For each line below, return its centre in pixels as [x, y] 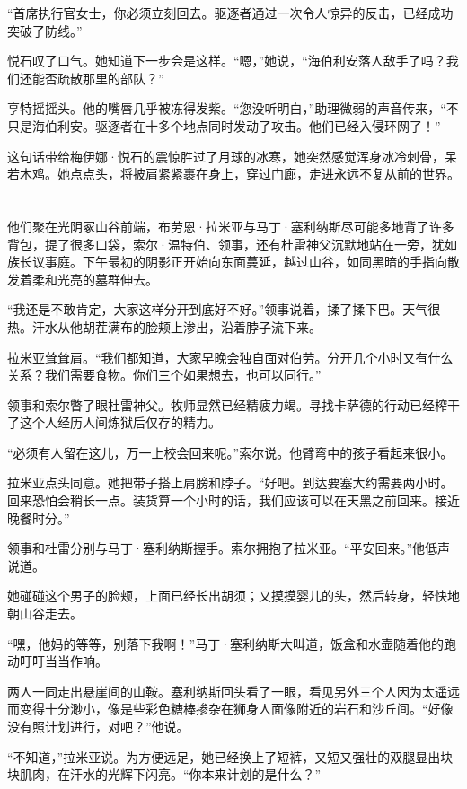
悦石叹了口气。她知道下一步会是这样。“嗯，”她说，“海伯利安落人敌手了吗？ [227, 61]
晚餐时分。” [39, 517]
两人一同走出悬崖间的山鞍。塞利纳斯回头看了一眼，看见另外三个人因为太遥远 [233, 691]
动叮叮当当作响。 [57, 661]
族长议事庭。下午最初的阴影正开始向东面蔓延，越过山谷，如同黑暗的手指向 [227, 262]
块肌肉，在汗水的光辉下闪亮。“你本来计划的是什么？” [164, 774]
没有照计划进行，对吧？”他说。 [98, 726]
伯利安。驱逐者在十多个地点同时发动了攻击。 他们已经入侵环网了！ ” [242, 125]
